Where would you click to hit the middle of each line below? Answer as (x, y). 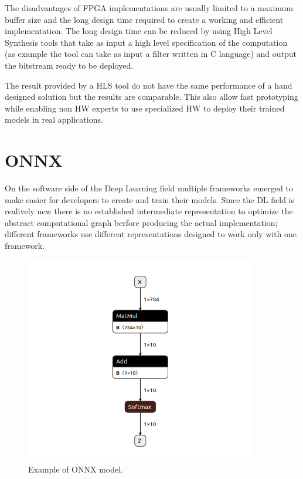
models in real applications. (54, 119)
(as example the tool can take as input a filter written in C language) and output (151, 54)
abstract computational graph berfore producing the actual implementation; (141, 222)
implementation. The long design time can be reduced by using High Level (139, 31)
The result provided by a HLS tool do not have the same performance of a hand (149, 85)
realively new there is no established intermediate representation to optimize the (149, 211)
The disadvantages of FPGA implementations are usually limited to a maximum (149, 8)
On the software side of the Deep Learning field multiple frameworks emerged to (149, 188)
